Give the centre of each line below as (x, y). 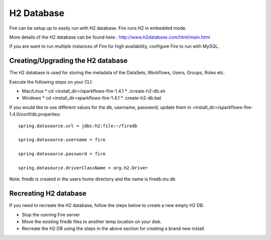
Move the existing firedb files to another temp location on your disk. (92, 221)
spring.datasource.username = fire (62, 140)
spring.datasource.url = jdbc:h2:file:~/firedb (78, 126)
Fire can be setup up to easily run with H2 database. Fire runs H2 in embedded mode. (98, 28)
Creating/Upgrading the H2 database (69, 61)
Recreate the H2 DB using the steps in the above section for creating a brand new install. (113, 228)
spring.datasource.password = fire (62, 154)
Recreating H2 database (48, 194)
